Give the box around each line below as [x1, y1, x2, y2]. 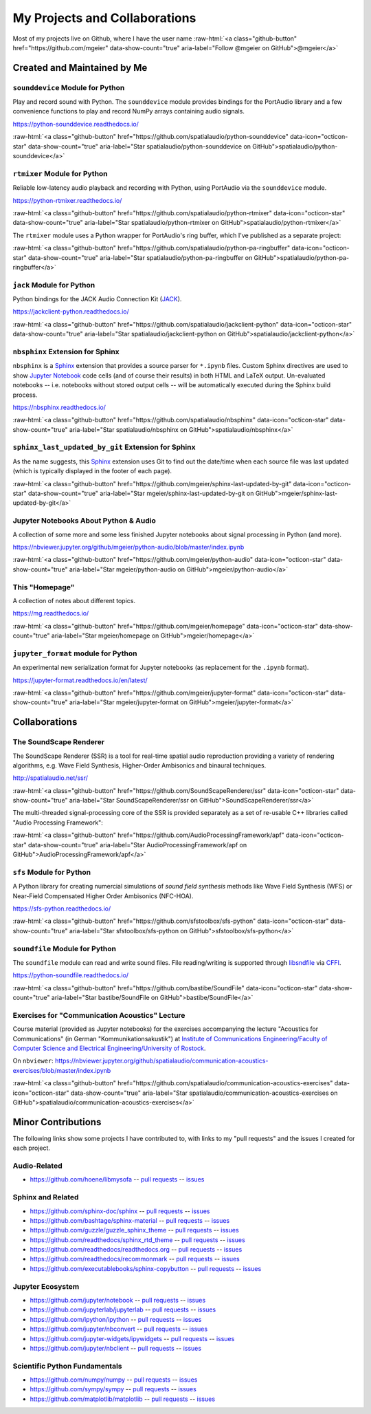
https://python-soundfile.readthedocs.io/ [12, 971, 129, 979]
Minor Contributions [12, 1116, 102, 1128]
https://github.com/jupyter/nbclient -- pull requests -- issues [30, 1344, 202, 1352]
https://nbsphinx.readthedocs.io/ [12, 403, 106, 411]
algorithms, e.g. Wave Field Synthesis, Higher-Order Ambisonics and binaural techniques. [12, 761, 267, 770]
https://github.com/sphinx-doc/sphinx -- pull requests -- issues [30, 1207, 210, 1215]
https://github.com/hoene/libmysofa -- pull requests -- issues [30, 1175, 205, 1184]
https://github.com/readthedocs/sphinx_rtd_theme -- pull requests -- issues [30, 1235, 245, 1244]
